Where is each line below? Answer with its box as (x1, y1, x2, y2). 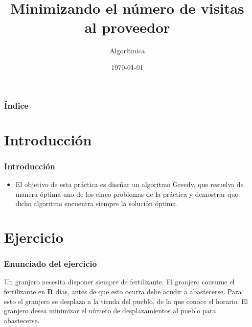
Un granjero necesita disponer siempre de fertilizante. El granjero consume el (4, 277, 235, 287)
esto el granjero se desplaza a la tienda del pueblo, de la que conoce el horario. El (4, 296, 248, 306)
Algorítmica (110, 46, 145, 56)
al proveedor (84, 17, 170, 37)
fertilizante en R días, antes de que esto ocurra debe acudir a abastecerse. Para (4, 286, 242, 296)
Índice (4, 99, 29, 111)
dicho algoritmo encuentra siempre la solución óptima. (15, 198, 178, 209)
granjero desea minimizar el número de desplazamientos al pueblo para (4, 305, 216, 316)
